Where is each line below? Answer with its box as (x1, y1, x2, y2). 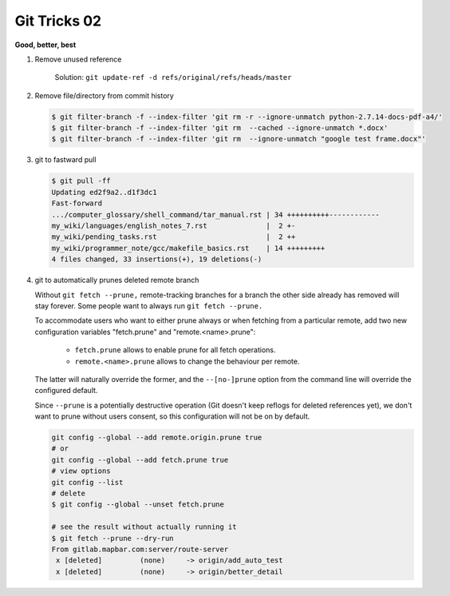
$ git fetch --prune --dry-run (51, 534, 175, 542)
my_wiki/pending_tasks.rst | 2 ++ (51, 232, 296, 241)
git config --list (51, 478, 124, 487)
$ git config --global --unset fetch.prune (51, 500, 225, 509)
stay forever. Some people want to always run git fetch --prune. (34, 300, 263, 311)
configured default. (34, 386, 98, 395)
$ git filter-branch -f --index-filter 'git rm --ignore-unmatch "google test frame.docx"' (51, 134, 426, 144)
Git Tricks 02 (14, 12, 102, 30)
